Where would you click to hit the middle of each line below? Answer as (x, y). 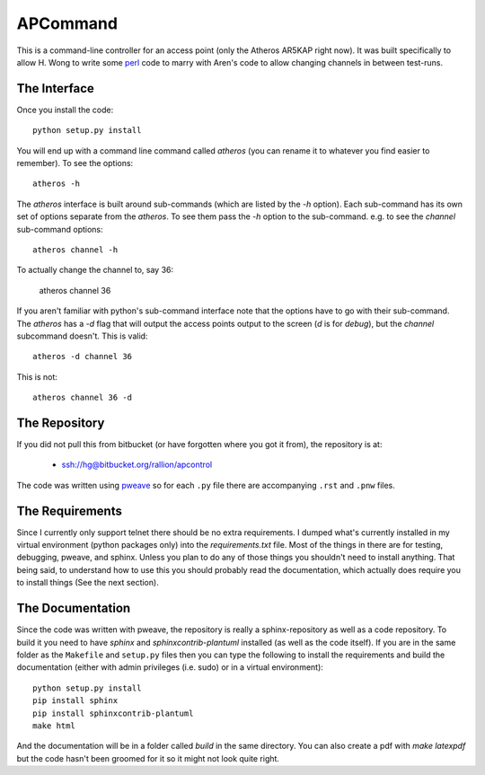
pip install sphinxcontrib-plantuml (113, 713)
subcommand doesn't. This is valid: (82, 336)
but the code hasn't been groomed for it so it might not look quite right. (148, 758)
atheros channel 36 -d (83, 398)
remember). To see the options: (75, 163)
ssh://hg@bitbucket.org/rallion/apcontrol (137, 465)
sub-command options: (60, 229)
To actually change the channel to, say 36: (95, 270)
